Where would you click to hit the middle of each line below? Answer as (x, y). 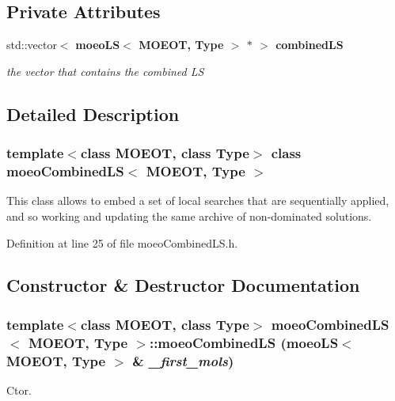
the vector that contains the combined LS (105, 71)
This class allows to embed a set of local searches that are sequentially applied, (198, 200)
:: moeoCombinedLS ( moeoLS (244, 342)
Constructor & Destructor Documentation (183, 285)
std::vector (32, 45)
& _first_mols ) (183, 360)
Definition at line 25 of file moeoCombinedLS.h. (122, 242)
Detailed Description (93, 113)
